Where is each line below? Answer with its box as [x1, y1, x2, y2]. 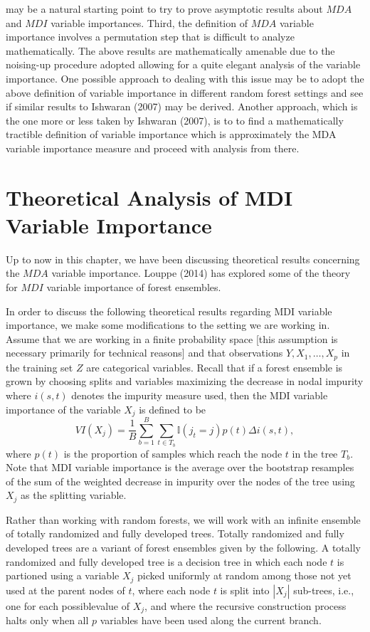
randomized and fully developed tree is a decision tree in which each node [6, 554, 327, 569]
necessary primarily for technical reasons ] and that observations [6, 345, 283, 360]
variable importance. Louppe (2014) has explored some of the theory [51, 265, 351, 280]
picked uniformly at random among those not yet [137, 568, 351, 583]
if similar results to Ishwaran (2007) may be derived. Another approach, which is [6, 99, 358, 114]
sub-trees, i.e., [293, 582, 354, 597]
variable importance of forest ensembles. [46, 280, 221, 295]
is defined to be [139, 401, 206, 416]
